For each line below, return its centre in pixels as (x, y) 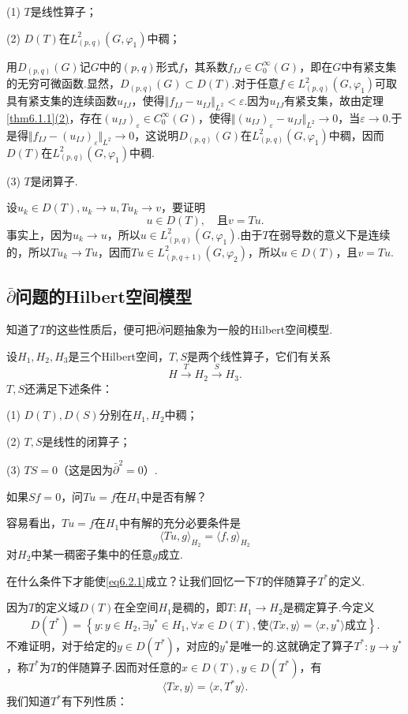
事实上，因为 (39, 234)
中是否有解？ (174, 496)
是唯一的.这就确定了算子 (292, 645)
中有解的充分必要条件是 (180, 523)
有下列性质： (94, 701)
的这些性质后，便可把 (101, 329)
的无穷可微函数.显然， (63, 83)
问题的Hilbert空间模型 (103, 296)
